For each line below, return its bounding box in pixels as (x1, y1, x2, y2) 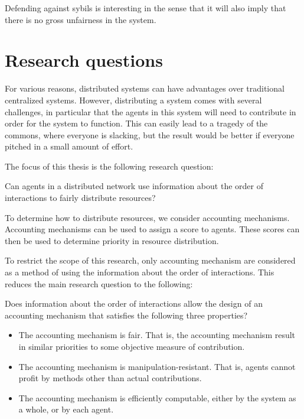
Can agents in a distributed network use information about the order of (5, 180, 263, 192)
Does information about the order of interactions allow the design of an (5, 297, 263, 310)
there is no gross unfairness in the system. (5, 13, 156, 25)
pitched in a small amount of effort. (5, 140, 133, 152)
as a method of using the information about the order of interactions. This (5, 266, 274, 278)
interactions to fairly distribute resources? (5, 191, 156, 204)
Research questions (5, 48, 163, 72)
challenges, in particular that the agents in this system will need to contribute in (5, 105, 296, 118)
